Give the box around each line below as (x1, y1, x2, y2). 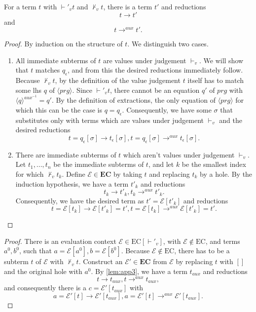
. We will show (199, 55, 244, 65)
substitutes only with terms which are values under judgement (15, 115, 204, 125)
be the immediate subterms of (53, 159, 144, 169)
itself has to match (187, 75, 244, 85)
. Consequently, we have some (122, 105, 212, 115)
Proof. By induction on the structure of (4, 39, 123, 49)
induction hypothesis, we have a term (15, 178, 129, 189)
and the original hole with (4, 266, 82, 276)
